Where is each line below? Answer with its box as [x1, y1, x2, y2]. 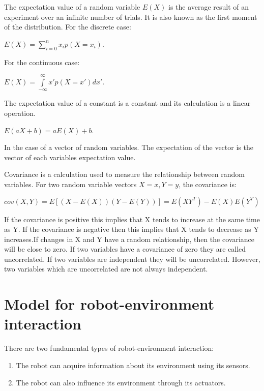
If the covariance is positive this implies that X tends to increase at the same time [4, 214, 260, 224]
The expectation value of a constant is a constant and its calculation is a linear [4, 98, 251, 108]
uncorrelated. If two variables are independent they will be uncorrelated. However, [4, 253, 260, 264]
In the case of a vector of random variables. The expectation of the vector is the [4, 142, 253, 153]
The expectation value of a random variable [4, 2, 140, 12]
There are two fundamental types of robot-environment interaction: [4, 343, 214, 353]
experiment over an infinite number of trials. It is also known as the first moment [4, 11, 257, 22]
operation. [4, 107, 36, 118]
